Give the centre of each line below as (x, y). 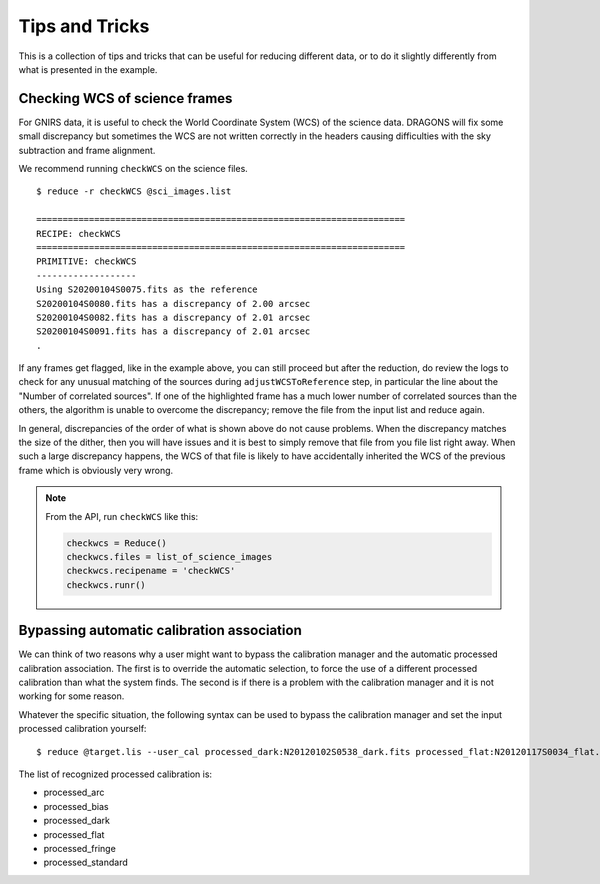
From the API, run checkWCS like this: (122, 516)
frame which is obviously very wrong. (96, 470)
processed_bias (76, 806)
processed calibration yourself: (82, 729)
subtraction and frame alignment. (87, 150)
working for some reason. (71, 696)
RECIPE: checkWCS (78, 233)
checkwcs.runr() (106, 584)
